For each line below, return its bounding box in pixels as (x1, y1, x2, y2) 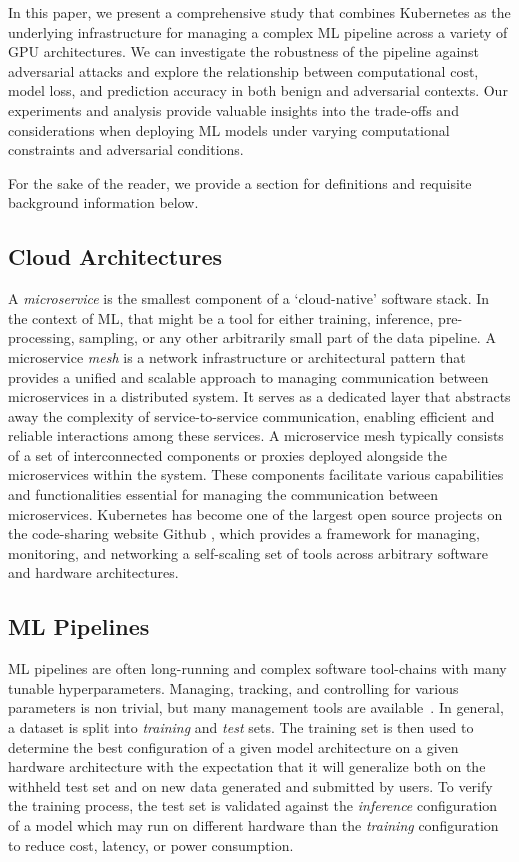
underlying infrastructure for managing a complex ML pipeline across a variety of (8, 21, 508, 42)
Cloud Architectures (8, 241, 223, 272)
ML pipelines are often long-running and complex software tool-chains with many (8, 658, 507, 679)
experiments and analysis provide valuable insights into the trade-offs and (8, 99, 459, 120)
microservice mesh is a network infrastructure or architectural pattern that (8, 346, 466, 367)
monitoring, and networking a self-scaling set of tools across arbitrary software (8, 542, 488, 563)
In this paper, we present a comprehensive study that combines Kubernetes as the (8, 2, 511, 22)
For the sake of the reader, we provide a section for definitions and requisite (8, 172, 472, 193)
